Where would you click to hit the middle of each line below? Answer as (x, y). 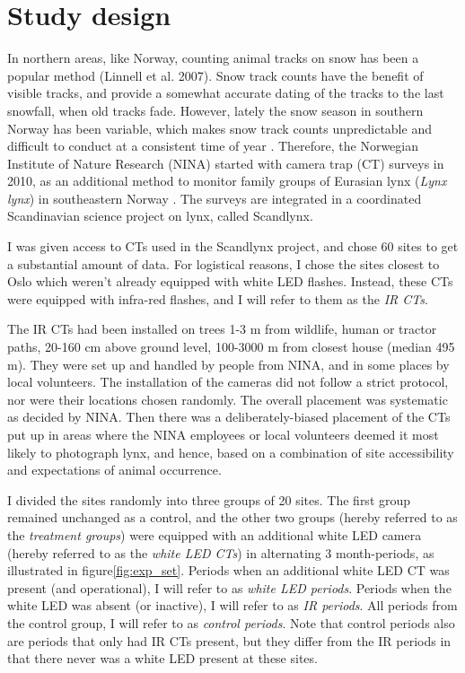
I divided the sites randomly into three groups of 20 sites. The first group (209, 499)
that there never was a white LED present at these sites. (162, 658)
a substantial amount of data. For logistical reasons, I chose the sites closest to (224, 263)
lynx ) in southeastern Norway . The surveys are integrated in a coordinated (215, 198)
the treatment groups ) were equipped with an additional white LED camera (215, 534)
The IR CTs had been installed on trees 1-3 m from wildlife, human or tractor (222, 329)
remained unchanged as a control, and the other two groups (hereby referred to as (232, 517)
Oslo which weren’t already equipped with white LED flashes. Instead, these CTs (230, 281)
